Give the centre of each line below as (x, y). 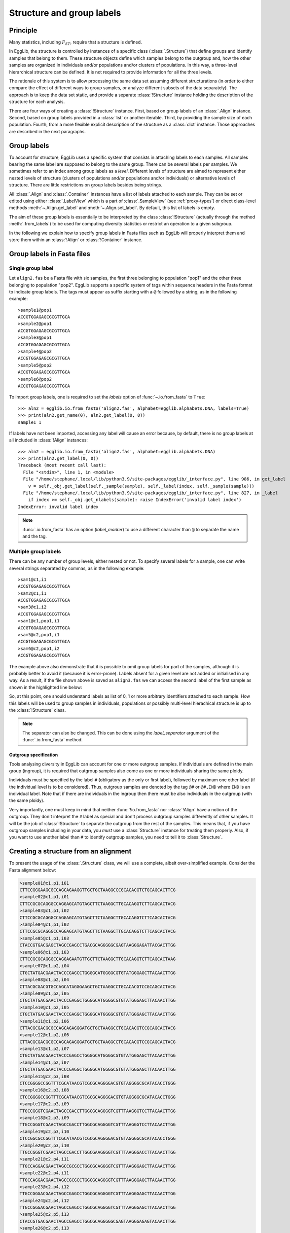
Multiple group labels (35, 551)
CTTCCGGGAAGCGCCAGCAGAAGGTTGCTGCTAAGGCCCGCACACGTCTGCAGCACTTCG (98, 890)
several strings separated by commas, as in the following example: (77, 568)
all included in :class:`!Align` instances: (49, 440)
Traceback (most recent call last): (62, 465)
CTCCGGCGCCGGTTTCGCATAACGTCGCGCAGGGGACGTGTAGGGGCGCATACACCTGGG (98, 1139)
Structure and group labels (65, 13)
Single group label (31, 268)
